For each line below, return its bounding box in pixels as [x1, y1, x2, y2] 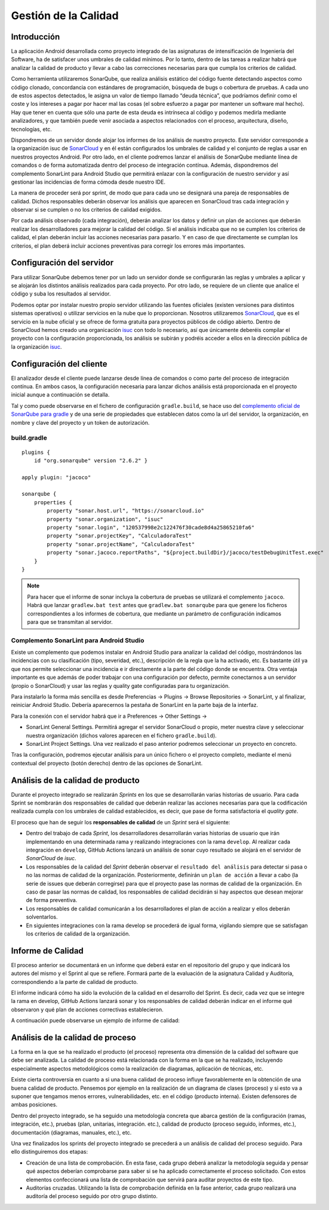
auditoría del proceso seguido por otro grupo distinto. [26, 1193, 158, 1200]
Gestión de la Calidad [11, 9, 119, 22]
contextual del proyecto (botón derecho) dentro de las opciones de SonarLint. [11, 760, 203, 767]
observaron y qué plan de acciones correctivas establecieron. [11, 1005, 164, 1013]
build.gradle [11, 434, 47, 442]
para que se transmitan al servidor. [27, 618, 113, 625]
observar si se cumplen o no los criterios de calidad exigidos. [11, 206, 162, 214]
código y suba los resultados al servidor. [11, 290, 111, 297]
